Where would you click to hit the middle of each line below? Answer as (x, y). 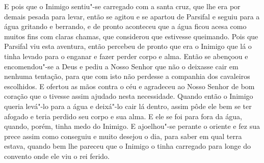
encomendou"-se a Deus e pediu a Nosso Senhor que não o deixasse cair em (121, 66)
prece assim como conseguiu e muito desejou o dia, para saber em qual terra (123, 136)
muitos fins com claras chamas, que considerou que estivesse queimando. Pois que (131, 36)
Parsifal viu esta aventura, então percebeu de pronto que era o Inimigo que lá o (128, 46)
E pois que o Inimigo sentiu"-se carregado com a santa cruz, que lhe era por (122, 6)
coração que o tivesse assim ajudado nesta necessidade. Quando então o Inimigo (129, 96)
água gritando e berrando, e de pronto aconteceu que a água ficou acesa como (125, 26)
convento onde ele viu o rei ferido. (57, 156)
